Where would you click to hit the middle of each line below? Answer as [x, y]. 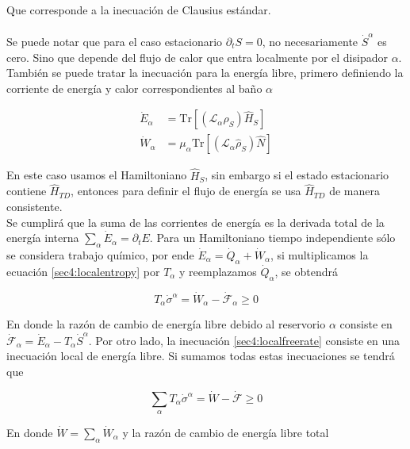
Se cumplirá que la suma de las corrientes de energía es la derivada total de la [195, 222]
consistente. [34, 206]
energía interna [43, 238]
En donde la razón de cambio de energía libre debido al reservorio [166, 324]
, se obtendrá [306, 271]
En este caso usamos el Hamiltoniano [97, 175]
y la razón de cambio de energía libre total [226, 432]
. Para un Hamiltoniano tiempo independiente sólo [272, 238]
